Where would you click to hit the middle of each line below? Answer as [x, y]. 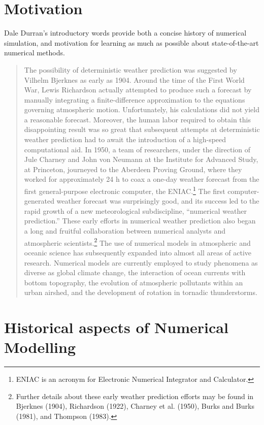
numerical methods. [35, 53]
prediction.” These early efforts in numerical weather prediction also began [140, 221]
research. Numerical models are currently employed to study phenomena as [141, 262]
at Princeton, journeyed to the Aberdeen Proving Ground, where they [133, 169]
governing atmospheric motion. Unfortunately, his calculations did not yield [142, 109]
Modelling [40, 347]
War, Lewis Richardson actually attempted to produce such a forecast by [138, 90]
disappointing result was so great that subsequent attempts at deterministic [142, 129]
